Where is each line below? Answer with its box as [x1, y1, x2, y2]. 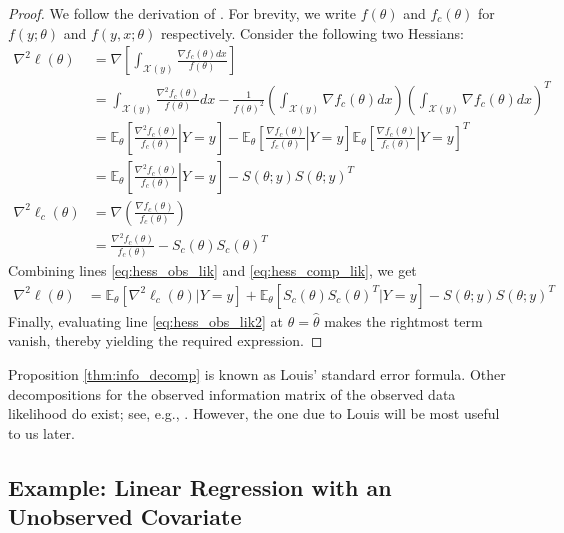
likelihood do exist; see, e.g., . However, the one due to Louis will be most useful [8, 403, 500, 424]
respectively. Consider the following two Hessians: [160, 22, 464, 43]
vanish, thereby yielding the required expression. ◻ [8, 330, 323, 351]
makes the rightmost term [324, 310, 483, 331]
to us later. [8, 422, 76, 443]
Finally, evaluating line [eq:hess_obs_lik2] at [8, 310, 284, 331]
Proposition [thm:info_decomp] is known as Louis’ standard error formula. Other [8, 363, 506, 384]
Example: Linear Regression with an [8, 471, 392, 502]
